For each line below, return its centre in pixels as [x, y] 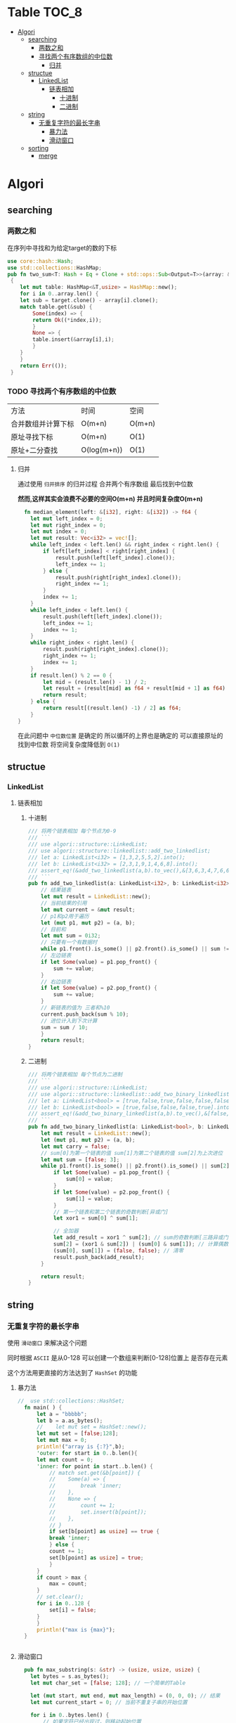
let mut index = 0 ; [59, 531]
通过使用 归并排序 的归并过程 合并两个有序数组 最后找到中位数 [105, 484]
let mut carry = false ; [76, 1147]
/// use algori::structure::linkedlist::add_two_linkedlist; [119, 851]
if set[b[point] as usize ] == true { [104, 1532]
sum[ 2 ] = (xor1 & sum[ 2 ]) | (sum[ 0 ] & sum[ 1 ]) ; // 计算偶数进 [143, 1244]
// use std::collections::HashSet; [71, 1401]
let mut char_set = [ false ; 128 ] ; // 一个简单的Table [108, 1683]
